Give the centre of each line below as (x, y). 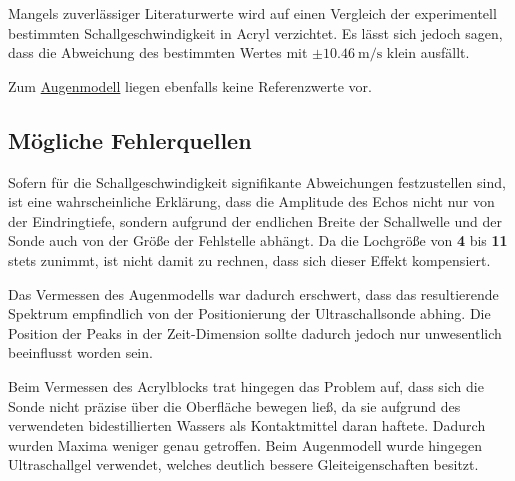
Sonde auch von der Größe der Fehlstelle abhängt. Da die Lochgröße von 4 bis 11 (258, 240)
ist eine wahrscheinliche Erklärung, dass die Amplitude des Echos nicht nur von (251, 201)
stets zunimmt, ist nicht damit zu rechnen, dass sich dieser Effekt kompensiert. (249, 259)
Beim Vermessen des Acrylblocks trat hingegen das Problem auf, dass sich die (246, 385)
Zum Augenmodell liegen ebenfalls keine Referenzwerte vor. (190, 85)
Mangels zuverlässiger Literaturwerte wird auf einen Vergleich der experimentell (252, 13)
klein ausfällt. (428, 52)
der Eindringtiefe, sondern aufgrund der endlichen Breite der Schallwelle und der (255, 220)
